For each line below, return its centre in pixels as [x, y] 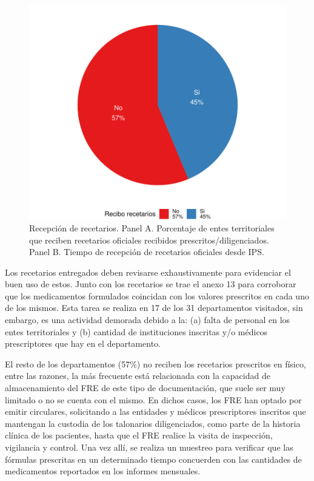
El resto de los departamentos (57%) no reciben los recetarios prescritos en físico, [155, 363]
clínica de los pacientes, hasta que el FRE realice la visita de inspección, [139, 435]
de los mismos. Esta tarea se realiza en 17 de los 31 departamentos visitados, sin [154, 308]
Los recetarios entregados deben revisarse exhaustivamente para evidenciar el [148, 272]
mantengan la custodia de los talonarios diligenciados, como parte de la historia [153, 423]
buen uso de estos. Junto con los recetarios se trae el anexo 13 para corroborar [151, 284]
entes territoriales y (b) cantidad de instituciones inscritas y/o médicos [136, 331]
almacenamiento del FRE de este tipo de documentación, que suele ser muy [145, 388]
